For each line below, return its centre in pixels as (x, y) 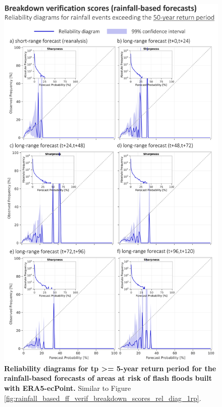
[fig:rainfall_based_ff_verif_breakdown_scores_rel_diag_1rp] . (103, 398)
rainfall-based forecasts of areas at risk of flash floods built (108, 378)
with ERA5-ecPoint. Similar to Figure (68, 388)
